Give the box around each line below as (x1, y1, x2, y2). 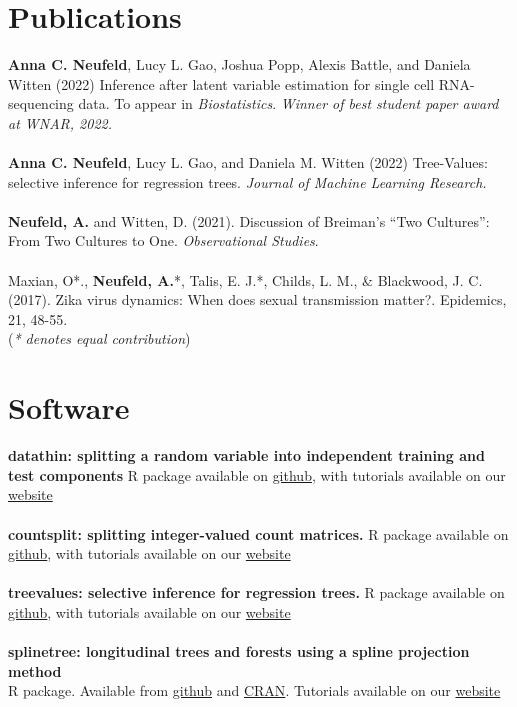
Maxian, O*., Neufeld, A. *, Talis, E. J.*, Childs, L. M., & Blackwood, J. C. (8, 269, 483, 290)
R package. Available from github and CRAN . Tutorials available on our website (8, 680, 501, 701)
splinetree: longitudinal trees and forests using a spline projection (8, 641, 470, 662)
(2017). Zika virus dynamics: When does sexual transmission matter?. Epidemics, (8, 289, 507, 310)
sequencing (8, 93, 74, 114)
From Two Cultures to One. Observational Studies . (8, 230, 319, 251)
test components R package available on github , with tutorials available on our (8, 464, 506, 485)
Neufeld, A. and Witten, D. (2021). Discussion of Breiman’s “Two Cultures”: (8, 210, 490, 231)
